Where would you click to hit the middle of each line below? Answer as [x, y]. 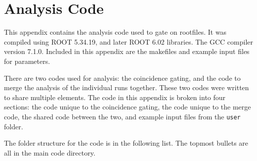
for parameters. [27, 61]
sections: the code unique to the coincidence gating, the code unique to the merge [128, 107]
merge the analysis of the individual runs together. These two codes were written [127, 87]
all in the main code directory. [50, 152]
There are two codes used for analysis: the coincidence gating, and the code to [122, 78]
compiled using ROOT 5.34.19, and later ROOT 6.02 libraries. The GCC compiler [129, 41]
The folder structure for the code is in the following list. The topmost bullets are [126, 143]
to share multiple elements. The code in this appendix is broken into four [115, 97]
